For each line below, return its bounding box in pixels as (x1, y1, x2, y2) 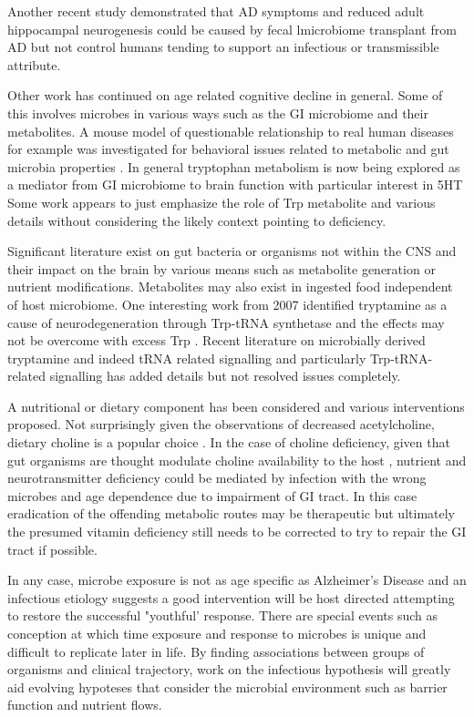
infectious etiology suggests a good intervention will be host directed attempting (7, 588, 455, 607)
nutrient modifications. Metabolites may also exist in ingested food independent (7, 277, 453, 296)
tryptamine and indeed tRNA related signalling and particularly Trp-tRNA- (7, 348, 433, 367)
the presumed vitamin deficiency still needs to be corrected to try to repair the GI (7, 522, 467, 541)
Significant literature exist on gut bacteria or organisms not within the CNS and (7, 241, 457, 261)
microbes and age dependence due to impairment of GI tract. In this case (7, 486, 417, 505)
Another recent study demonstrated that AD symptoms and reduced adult (7, 2, 425, 20)
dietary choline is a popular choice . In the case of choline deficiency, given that (7, 433, 450, 452)
